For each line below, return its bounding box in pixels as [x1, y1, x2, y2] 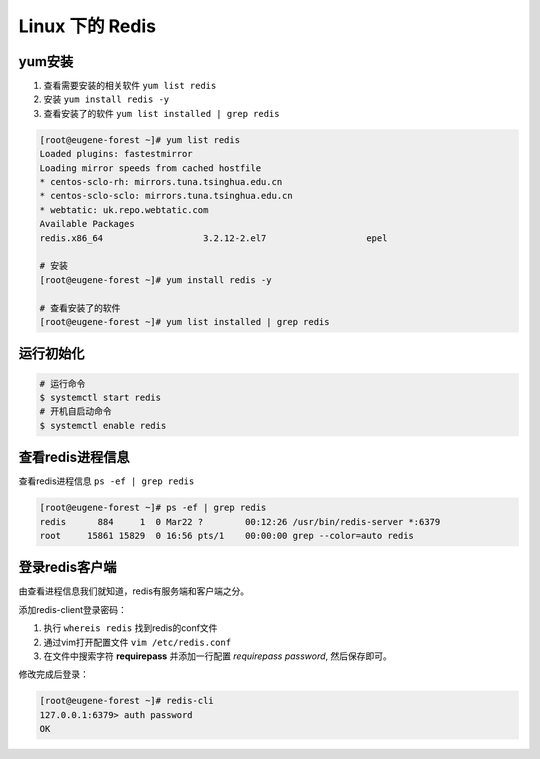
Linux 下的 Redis [18, 15, 157, 37]
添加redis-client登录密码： [18, 603, 127, 615]
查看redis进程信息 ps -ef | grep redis [18, 475, 195, 487]
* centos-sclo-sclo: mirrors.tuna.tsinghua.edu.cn [39, 190, 294, 202]
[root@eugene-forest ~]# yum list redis [39, 134, 240, 145]
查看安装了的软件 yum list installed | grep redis [43, 107, 280, 119]
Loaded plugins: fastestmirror [39, 148, 194, 160]
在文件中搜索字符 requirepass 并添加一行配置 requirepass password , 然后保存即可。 [43, 650, 392, 662]
